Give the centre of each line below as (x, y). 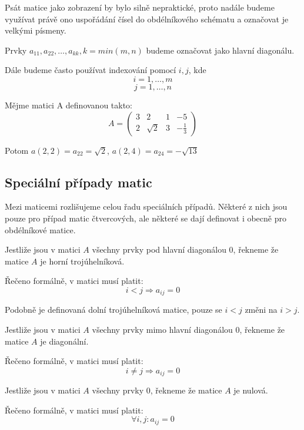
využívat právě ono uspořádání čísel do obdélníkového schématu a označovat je (147, 19)
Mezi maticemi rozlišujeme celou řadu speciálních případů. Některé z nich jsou (146, 206)
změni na (261, 310)
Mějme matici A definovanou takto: (69, 105)
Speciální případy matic (78, 182)
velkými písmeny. (36, 30)
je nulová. (251, 390)
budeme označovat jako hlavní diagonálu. (220, 50)
